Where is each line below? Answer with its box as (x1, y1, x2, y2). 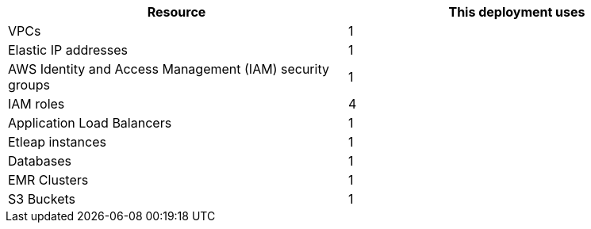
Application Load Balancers (8, 115, 172, 131)
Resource (147, 4, 206, 20)
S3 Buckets (8, 191, 75, 207)
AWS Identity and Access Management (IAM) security (8, 61, 329, 77)
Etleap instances (8, 134, 106, 150)
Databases (8, 153, 71, 169)
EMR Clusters (8, 172, 89, 188)
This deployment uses (448, 4, 585, 20)
